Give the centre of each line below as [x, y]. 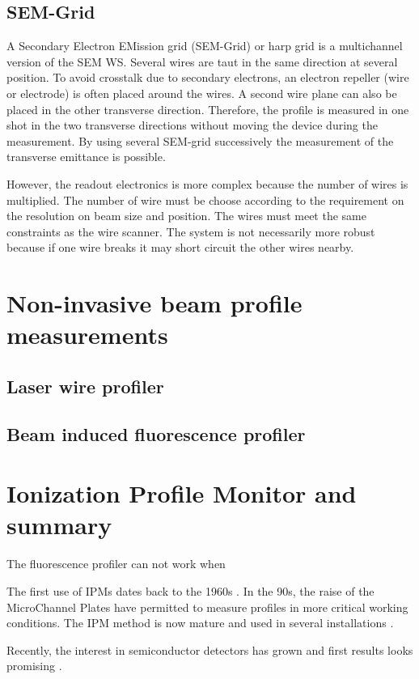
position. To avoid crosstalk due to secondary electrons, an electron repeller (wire [208, 77]
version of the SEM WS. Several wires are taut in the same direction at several [202, 61]
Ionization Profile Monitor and [182, 493]
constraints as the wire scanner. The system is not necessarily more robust [191, 231]
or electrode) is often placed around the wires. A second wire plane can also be [202, 93]
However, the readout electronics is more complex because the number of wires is [207, 183]
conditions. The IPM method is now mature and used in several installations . [200, 623]
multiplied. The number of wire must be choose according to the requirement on [205, 199]
